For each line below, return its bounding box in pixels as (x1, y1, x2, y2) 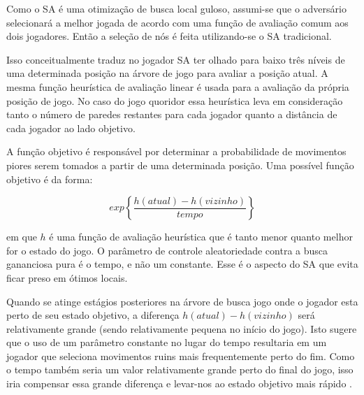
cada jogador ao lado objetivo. (6, 120, 136, 135)
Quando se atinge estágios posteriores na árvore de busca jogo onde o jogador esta (6, 294, 358, 308)
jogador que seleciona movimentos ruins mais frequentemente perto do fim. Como (6, 348, 355, 363)
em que (6, 229, 37, 244)
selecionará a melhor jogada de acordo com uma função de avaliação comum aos (6, 15, 349, 29)
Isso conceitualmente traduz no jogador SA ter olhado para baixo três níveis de (6, 52, 345, 66)
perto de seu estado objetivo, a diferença (6, 308, 180, 322)
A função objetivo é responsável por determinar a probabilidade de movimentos (6, 144, 347, 159)
